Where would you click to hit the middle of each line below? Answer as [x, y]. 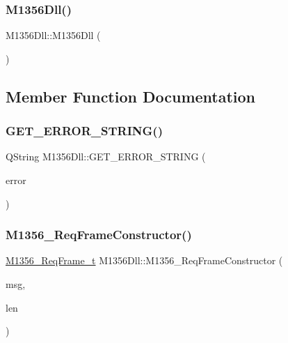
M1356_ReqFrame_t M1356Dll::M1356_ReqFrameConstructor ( [144, 260]
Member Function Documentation [131, 96]
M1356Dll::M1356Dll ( [53, 35]
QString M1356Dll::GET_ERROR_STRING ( [106, 157]
